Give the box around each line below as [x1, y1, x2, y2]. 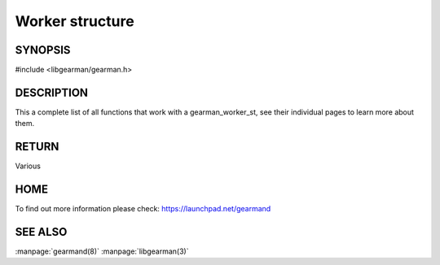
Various [15, 161, 41, 171]
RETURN [15, 140, 59, 154]
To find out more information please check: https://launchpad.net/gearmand [15, 204, 271, 214]
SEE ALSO [15, 224, 68, 239]
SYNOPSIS [15, 43, 71, 57]
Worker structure [15, 12, 134, 30]
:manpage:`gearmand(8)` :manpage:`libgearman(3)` [15, 246, 189, 256]
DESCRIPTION [15, 85, 89, 99]
